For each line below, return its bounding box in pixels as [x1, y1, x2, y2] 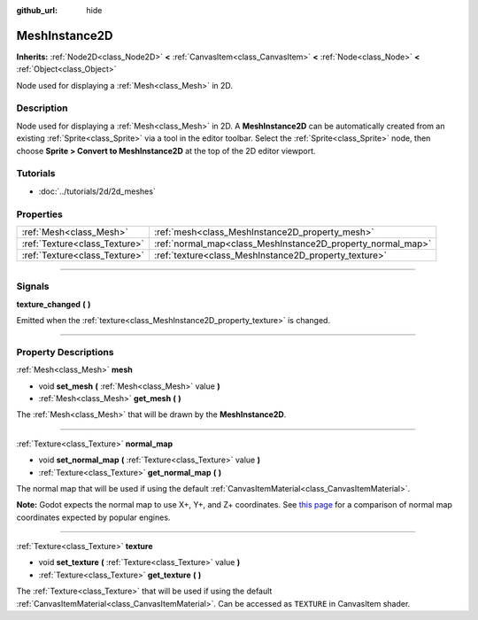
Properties [16, 208, 64, 221]
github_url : [16, 5, 58, 15]
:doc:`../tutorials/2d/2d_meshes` [38, 186, 157, 197]
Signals [16, 280, 50, 292]
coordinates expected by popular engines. [16, 512, 171, 523]
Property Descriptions [16, 345, 114, 358]
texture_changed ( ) [16, 298, 91, 309]
